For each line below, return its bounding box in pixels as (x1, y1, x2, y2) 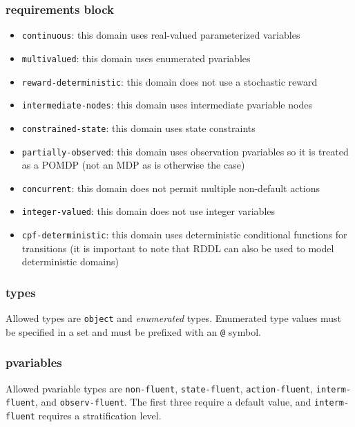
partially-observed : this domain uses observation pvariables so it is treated (21, 144, 349, 158)
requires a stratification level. (38, 408, 162, 422)
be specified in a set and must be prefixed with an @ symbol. (6, 324, 261, 339)
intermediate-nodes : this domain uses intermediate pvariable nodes (21, 97, 312, 112)
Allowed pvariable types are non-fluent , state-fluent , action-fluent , (6, 381, 314, 395)
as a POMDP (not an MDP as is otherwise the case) (21, 158, 245, 172)
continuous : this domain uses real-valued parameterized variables (21, 28, 300, 42)
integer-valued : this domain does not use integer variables (21, 204, 276, 218)
